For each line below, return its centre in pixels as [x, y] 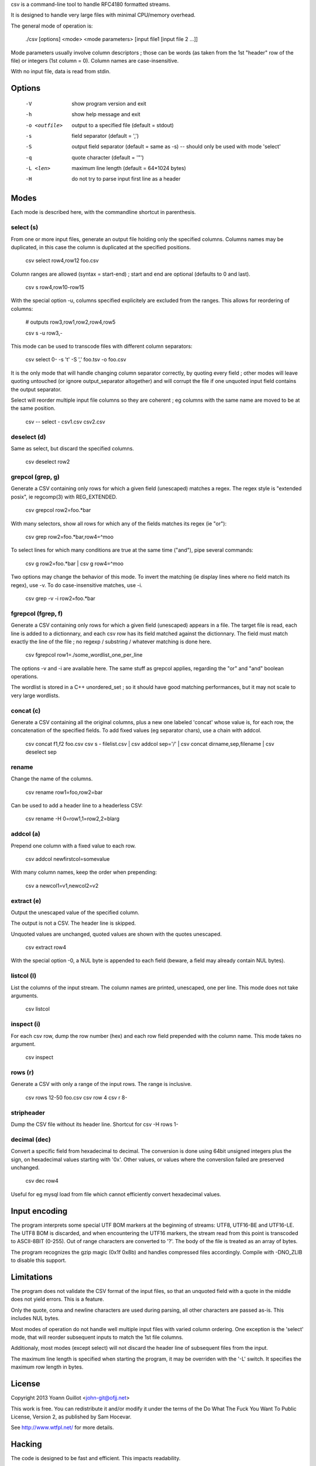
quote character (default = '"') [108, 157]
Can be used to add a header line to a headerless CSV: [77, 806]
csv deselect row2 [48, 462]
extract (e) [26, 901]
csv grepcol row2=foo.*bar [58, 510]
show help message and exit [106, 114]
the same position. [33, 408]
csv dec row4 [42, 1181]
